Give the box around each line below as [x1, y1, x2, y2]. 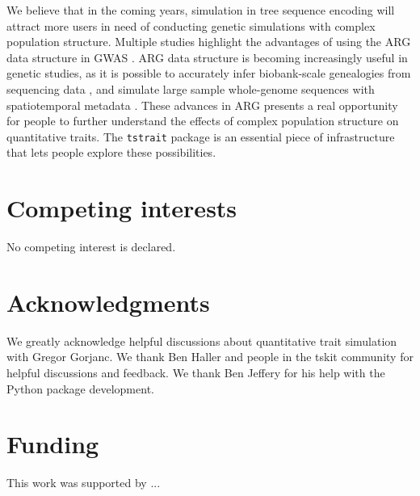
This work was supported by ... [6, 474, 161, 491]
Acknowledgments [6, 285, 210, 318]
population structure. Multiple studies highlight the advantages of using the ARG [6, 33, 411, 50]
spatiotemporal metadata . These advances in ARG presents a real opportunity [6, 96, 398, 113]
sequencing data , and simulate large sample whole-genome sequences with [6, 80, 375, 97]
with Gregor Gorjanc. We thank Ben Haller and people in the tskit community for [6, 348, 414, 365]
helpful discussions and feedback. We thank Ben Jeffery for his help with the [6, 364, 385, 381]
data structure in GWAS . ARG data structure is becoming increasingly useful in [6, 48, 408, 65]
